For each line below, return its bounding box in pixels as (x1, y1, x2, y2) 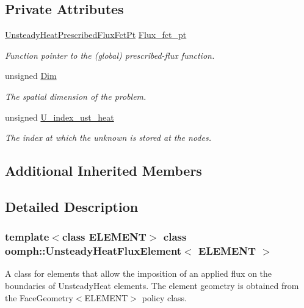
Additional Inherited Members (5, 161, 202, 180)
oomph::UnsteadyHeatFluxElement (5, 243, 182, 258)
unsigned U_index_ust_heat (5, 110, 114, 123)
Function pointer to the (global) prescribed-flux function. (5, 48, 215, 61)
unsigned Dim (5, 69, 57, 82)
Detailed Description (5, 197, 139, 216)
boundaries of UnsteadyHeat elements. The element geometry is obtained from (5, 279, 299, 292)
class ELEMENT (62, 229, 147, 244)
